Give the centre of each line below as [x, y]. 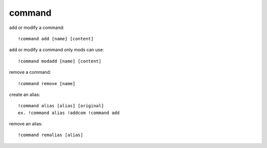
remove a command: [30, 72]
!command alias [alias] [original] [61, 106]
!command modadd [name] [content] [60, 61]
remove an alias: [26, 124]
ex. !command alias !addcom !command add [69, 113]
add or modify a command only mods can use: [57, 50]
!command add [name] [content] [56, 39]
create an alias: [25, 94]
